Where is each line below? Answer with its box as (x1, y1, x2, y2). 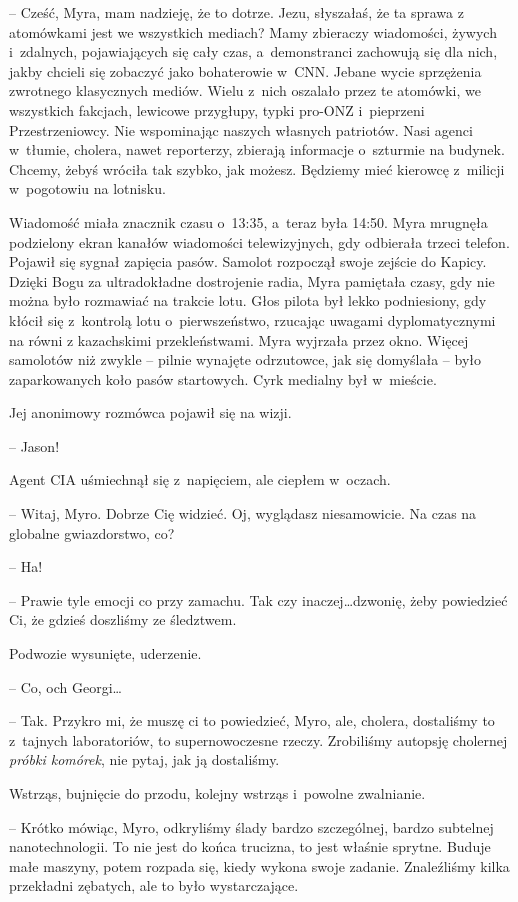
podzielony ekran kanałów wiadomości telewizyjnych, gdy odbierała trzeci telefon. (9, 231, 510, 252)
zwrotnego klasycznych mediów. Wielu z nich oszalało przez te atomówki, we (9, 80, 481, 101)
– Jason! (9, 435, 60, 456)
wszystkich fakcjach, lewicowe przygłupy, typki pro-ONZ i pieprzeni (9, 99, 425, 120)
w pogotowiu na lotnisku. (9, 178, 166, 199)
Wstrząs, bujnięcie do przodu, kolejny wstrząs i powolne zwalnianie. (9, 783, 426, 803)
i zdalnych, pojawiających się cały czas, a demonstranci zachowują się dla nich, (9, 41, 498, 62)
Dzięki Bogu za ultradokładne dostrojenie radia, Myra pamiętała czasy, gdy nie (9, 270, 495, 291)
